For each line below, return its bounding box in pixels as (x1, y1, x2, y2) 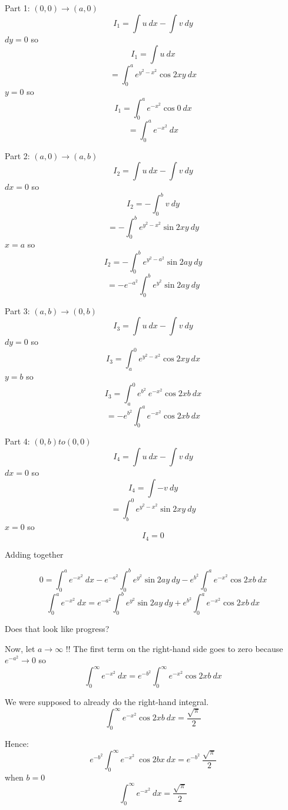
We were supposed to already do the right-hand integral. (5, 696, 209, 708)
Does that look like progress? (5, 623, 110, 635)
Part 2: (5, 149, 30, 162)
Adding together (5, 548, 64, 560)
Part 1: (5, 2, 30, 14)
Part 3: (5, 304, 30, 317)
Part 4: (5, 435, 30, 447)
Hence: (5, 737, 29, 749)
